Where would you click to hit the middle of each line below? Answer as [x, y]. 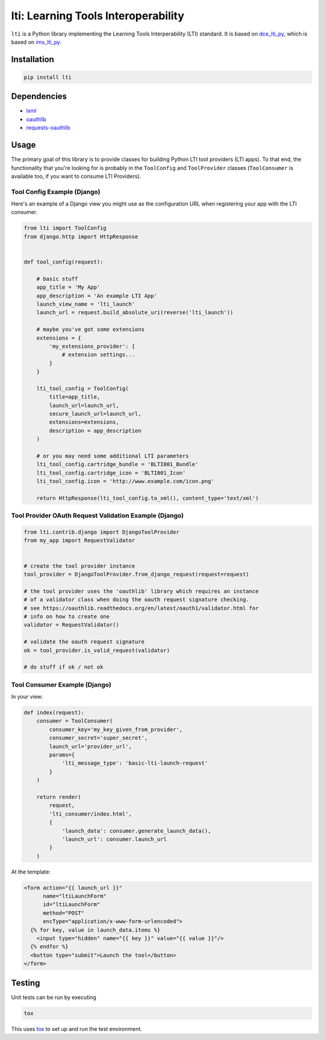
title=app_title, [75, 397]
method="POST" [63, 913]
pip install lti [48, 77]
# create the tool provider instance [79, 566]
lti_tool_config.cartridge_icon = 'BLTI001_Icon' [111, 473]
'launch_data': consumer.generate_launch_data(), [136, 831]
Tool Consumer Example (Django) [61, 684]
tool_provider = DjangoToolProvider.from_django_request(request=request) [137, 575]
